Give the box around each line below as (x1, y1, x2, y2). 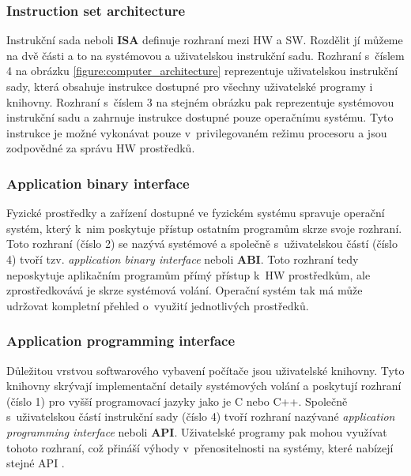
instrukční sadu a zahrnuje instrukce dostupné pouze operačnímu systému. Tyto (6, 109, 394, 126)
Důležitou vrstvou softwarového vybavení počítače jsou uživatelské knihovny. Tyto (6, 362, 405, 378)
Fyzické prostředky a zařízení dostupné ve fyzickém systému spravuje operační (6, 204, 385, 221)
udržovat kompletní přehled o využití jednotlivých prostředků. (6, 297, 309, 313)
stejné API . (6, 455, 65, 471)
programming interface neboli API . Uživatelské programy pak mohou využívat (6, 423, 387, 440)
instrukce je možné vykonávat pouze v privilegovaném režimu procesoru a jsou (6, 124, 387, 141)
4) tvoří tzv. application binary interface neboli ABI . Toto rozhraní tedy (6, 250, 359, 267)
